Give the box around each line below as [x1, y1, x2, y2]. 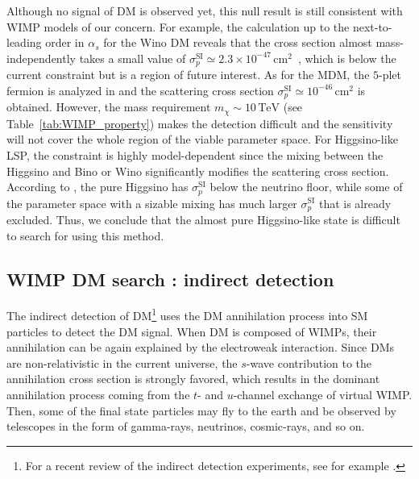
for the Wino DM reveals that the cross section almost [103, 34, 372, 51]
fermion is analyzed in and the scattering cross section [6, 81, 274, 98]
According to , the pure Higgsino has [6, 178, 189, 195]
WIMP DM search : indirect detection [6, 266, 334, 291]
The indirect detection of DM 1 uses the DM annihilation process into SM [6, 305, 368, 324]
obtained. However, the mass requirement [6, 98, 211, 115]
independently [6, 49, 76, 66]
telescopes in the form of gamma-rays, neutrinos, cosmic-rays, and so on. [6, 418, 365, 435]
